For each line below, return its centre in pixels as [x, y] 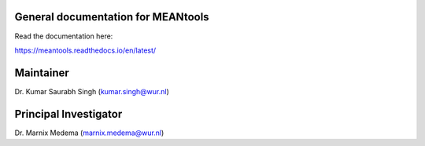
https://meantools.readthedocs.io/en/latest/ [85, 50]
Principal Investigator [68, 114]
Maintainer [42, 73]
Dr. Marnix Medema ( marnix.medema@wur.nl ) [89, 133]
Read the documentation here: [64, 36]
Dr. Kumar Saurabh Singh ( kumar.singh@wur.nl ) [92, 91]
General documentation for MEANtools [112, 17]
